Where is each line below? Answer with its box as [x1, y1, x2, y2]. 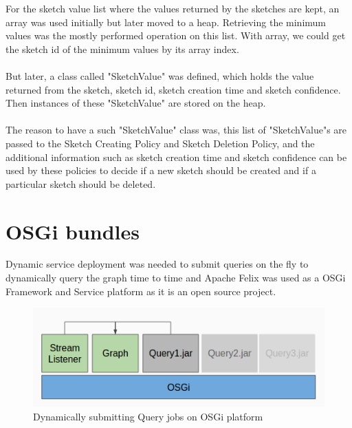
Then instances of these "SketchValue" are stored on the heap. [5, 96, 266, 110]
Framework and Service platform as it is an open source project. [5, 283, 276, 298]
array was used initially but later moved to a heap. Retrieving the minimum [5, 14, 327, 29]
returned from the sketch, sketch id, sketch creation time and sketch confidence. [5, 82, 341, 96]
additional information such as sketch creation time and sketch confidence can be [5, 149, 347, 164]
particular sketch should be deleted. [5, 176, 156, 191]
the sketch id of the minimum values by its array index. [5, 41, 239, 56]
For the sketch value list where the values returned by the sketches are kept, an [5, 1, 340, 15]
